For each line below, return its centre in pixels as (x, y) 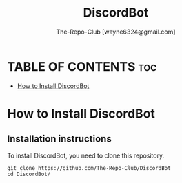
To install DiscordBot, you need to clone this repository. (85, 155)
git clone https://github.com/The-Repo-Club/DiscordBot (89, 168)
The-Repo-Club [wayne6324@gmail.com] (116, 32)
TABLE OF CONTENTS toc (82, 66)
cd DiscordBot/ (29, 174)
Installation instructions (59, 139)
